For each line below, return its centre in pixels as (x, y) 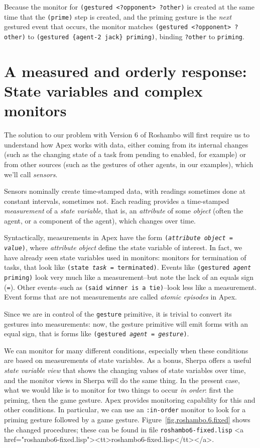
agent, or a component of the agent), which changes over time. (100, 220)
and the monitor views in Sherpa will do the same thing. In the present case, (122, 380)
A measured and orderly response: (125, 71)
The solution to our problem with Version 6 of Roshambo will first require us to (127, 135)
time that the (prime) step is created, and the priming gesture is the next (118, 16)
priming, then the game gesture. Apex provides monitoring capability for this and (130, 399)
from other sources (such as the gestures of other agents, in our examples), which (129, 164)
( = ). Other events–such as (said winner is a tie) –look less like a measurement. (131, 287)
